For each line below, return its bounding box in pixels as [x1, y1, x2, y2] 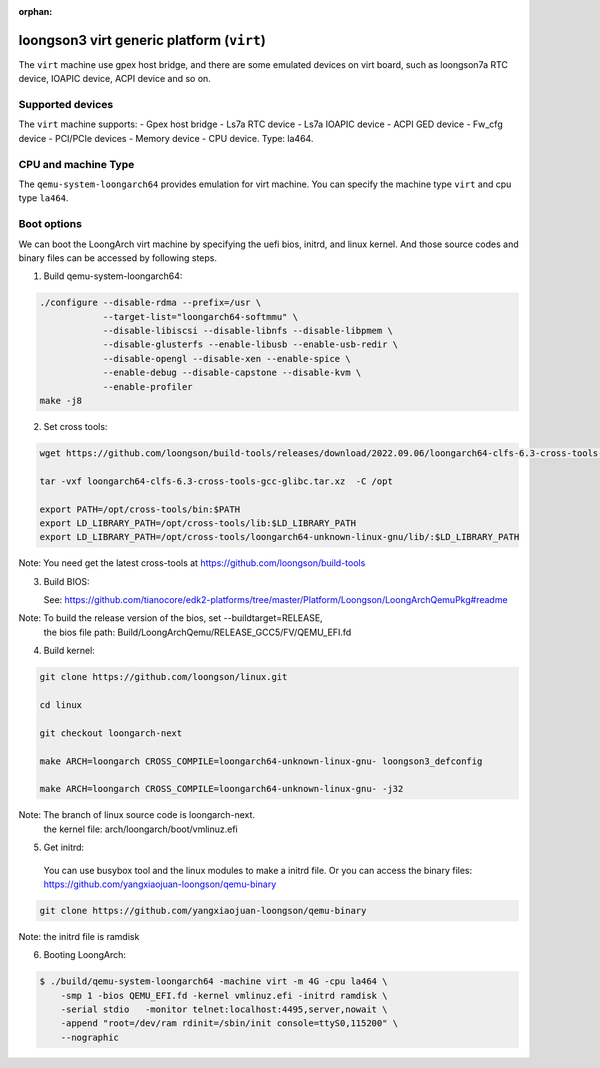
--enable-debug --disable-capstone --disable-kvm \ [102, 367, 362, 379]
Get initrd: [43, 841, 85, 854]
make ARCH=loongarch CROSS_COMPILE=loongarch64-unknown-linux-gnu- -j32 [39, 783, 404, 795]
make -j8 [39, 395, 83, 406]
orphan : [18, 6, 53, 17]
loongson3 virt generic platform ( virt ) [18, 31, 267, 49]
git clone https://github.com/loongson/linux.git [39, 671, 288, 683]
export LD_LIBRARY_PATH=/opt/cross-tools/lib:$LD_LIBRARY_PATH [39, 517, 357, 529]
